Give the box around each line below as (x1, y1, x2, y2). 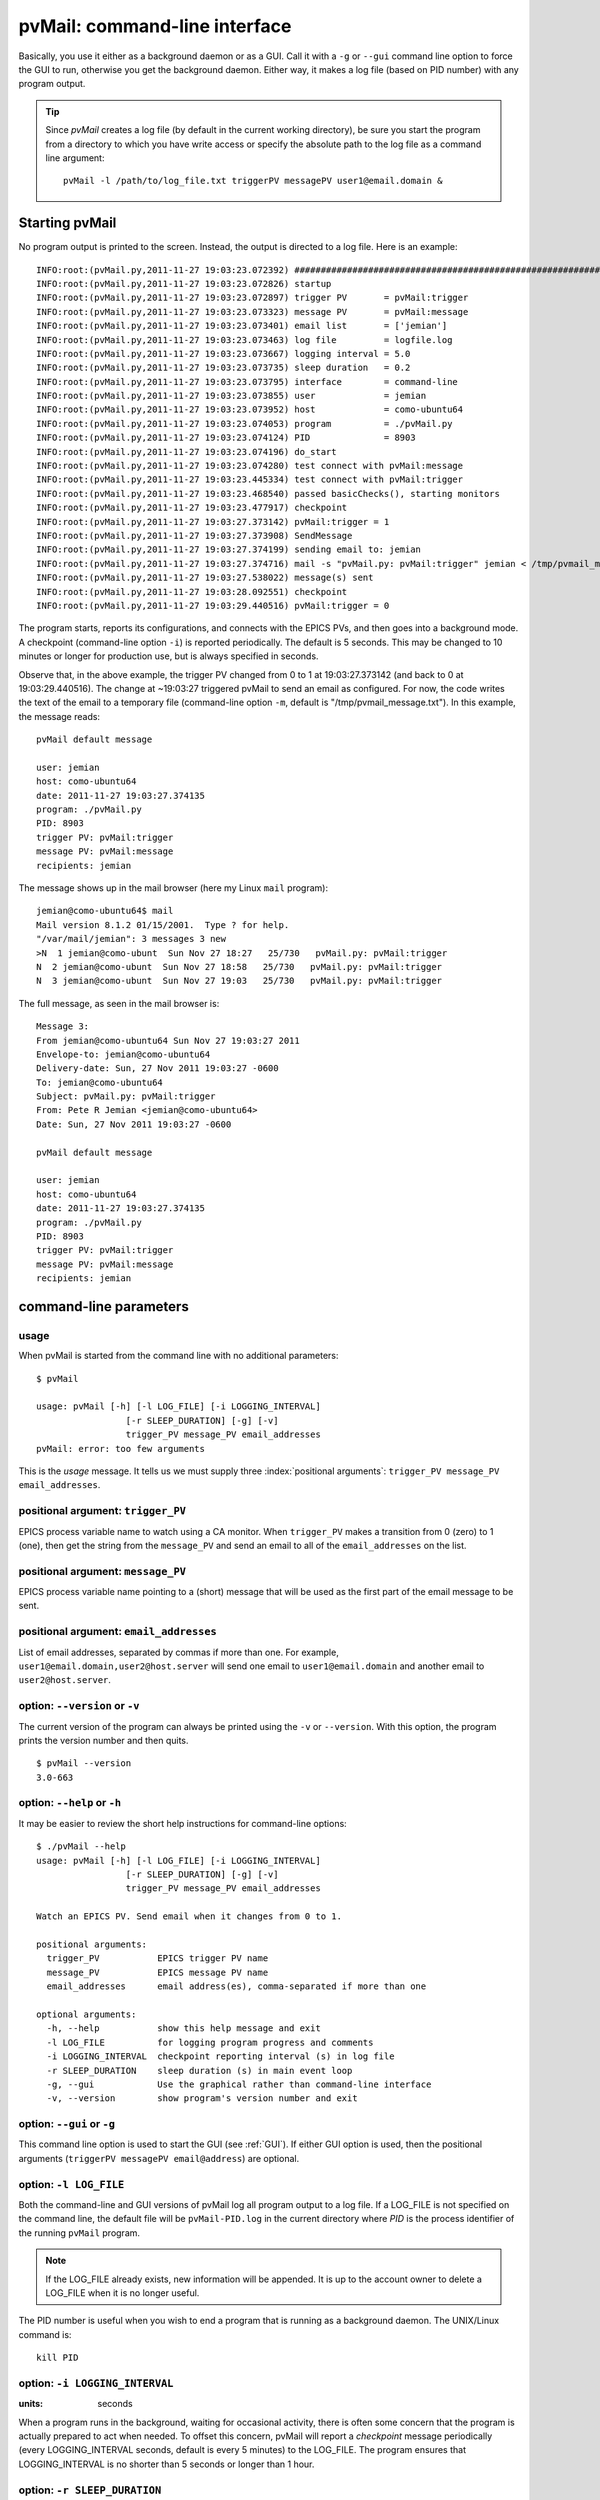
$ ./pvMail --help (36, 1841, 127, 1852)
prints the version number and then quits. (18, 1734, 189, 1746)
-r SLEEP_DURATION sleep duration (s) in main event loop (46, 2065, 353, 2076)
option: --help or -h (18, 1796, 122, 1810)
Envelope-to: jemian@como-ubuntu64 (36, 1048, 211, 1060)
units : (18, 2398, 44, 2410)
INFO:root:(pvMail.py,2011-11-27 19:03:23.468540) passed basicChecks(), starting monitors (36, 488, 500, 499)
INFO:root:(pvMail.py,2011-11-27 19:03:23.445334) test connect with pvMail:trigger (36, 474, 464, 485)
